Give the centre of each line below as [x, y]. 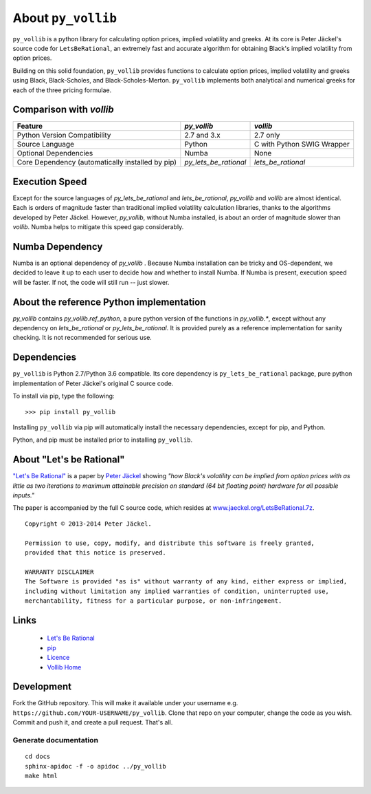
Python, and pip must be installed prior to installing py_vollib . [102, 440]
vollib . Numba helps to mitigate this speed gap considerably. [98, 227]
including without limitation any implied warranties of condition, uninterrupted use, [177, 591]
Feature [30, 126]
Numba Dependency [58, 247]
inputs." [23, 495]
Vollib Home [64, 667]
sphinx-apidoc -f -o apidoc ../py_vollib [95, 766]
